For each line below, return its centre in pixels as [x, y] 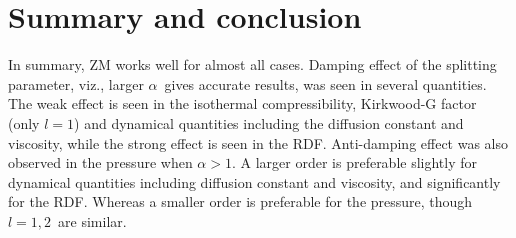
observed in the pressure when [100, 162]
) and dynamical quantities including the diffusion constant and [269, 122]
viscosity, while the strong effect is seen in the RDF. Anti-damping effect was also [258, 142]
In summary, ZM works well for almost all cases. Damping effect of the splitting [252, 64]
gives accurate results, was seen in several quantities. [325, 83]
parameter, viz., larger [76, 83]
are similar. [92, 220]
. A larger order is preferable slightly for [354, 162]
